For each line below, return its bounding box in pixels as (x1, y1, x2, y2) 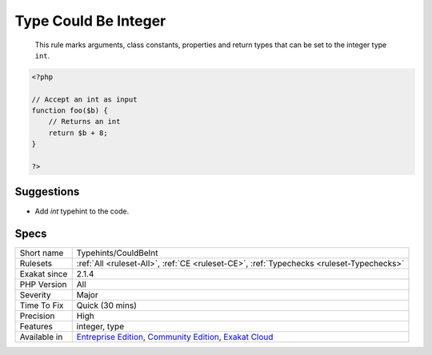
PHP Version (19, 279, 67, 290)
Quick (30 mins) (76, 300, 138, 311)
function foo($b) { (31, 106, 108, 115)
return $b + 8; (48, 128, 108, 138)
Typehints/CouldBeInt (76, 248, 158, 259)
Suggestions (14, 185, 80, 199)
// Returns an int (48, 117, 121, 126)
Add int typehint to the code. (34, 206, 130, 216)
